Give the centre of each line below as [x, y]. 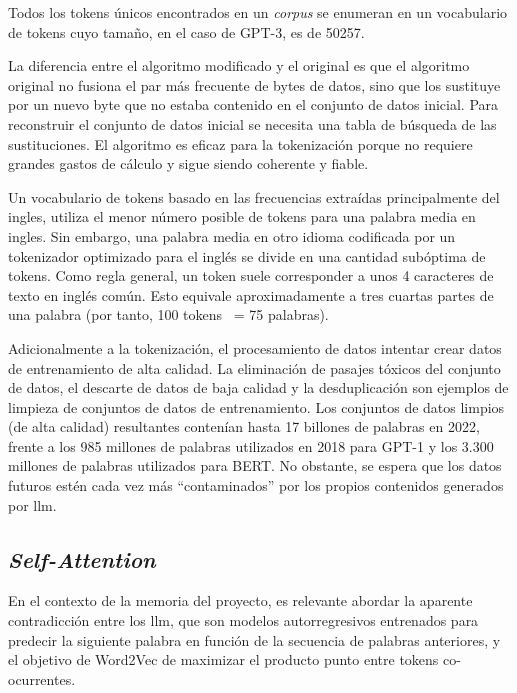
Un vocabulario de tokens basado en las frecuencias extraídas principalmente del [254, 196]
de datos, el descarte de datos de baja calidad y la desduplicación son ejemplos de [258, 387]
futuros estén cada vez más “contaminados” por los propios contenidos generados [256, 485]
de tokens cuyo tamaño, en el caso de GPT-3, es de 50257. [186, 31]
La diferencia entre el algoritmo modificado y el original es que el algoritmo [239, 65]
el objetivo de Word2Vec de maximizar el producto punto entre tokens [223, 659]
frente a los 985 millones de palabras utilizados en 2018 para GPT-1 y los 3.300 [251, 445]
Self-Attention [82, 558]
